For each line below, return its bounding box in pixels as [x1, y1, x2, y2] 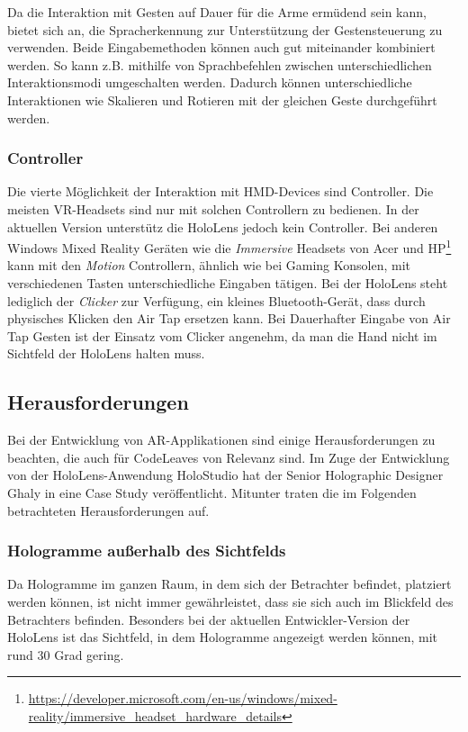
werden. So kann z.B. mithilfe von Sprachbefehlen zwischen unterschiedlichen [7, 55, 432, 74]
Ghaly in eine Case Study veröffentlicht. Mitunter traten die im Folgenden [7, 483, 417, 502]
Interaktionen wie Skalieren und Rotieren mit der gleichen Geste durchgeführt [7, 90, 437, 109]
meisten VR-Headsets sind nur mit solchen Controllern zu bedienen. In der [7, 199, 419, 218]
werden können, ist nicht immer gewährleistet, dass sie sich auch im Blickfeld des [7, 592, 454, 610]
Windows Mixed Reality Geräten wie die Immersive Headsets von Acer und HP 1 [7, 236, 452, 257]
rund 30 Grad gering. [7, 645, 124, 664]
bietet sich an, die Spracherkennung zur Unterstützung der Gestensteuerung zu [7, 20, 443, 39]
